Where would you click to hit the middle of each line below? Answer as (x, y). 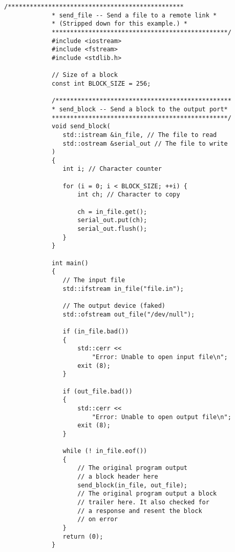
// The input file (94, 280)
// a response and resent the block (140, 511)
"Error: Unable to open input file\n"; (160, 357)
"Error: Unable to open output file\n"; (162, 417)
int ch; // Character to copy (129, 195)
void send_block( (81, 126)
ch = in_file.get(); (112, 212)
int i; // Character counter (112, 169)
